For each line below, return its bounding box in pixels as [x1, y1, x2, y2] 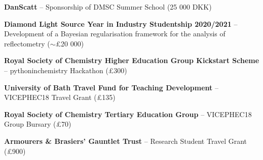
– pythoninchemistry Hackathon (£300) [4, 65, 127, 75]
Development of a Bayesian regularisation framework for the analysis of [4, 28, 226, 39]
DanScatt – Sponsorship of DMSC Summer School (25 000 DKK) [4, 2, 212, 12]
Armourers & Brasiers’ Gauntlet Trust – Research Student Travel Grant [4, 135, 247, 146]
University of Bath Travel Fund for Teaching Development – [4, 82, 218, 92]
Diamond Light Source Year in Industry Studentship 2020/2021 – [4, 18, 238, 29]
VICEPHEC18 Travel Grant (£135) [4, 92, 116, 102]
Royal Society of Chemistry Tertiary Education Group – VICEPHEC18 [4, 109, 252, 119]
